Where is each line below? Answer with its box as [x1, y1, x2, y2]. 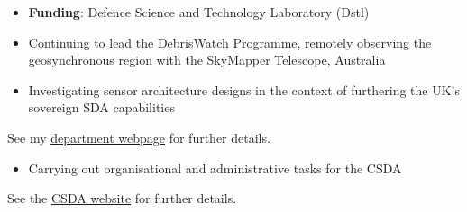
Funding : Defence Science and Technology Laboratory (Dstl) [28, 3, 370, 21]
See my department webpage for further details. [7, 128, 270, 146]
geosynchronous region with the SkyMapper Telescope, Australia [28, 50, 386, 69]
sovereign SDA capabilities [28, 98, 175, 117]
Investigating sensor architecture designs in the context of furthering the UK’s [28, 80, 461, 99]
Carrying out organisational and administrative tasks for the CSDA [28, 158, 402, 177]
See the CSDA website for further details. [7, 189, 237, 208]
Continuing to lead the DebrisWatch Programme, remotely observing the [28, 32, 432, 51]
